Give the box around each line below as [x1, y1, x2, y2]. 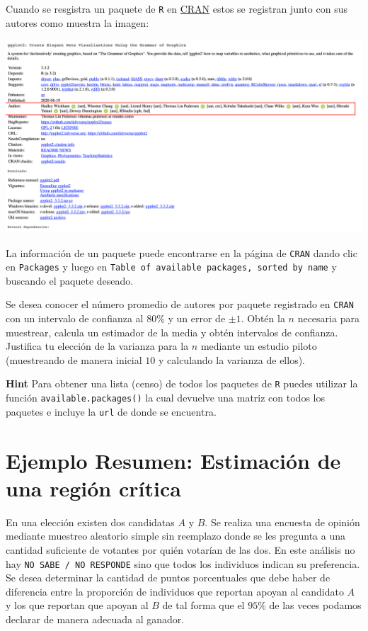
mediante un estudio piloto [200, 339, 317, 353]
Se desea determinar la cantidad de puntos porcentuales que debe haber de [6, 570, 330, 585]
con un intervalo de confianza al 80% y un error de [6, 311, 226, 326]
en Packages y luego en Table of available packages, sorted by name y [6, 259, 337, 274]
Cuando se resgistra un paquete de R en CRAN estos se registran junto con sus [6, 1, 348, 16]
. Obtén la [241, 311, 285, 326]
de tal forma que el [162, 598, 245, 613]
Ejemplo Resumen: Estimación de [6, 445, 341, 474]
